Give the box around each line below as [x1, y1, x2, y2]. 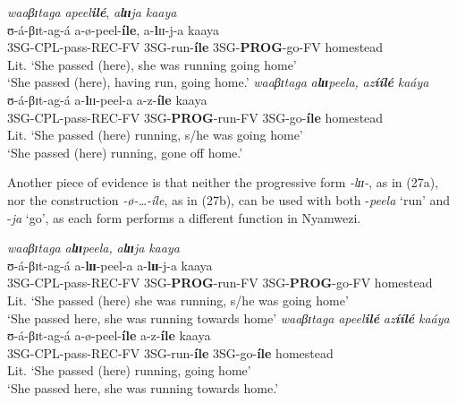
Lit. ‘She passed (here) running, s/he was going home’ [7, 125, 303, 144]
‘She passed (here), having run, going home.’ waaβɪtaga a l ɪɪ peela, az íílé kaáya [7, 73, 429, 91]
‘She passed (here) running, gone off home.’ [7, 142, 243, 161]
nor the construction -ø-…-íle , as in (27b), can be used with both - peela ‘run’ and [7, 190, 451, 209]
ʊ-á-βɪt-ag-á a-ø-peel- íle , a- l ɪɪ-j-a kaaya [7, 20, 220, 39]
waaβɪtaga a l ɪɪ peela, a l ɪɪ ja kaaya [7, 238, 180, 257]
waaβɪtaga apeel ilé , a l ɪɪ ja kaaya [7, 3, 177, 21]
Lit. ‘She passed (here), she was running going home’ [7, 55, 297, 73]
